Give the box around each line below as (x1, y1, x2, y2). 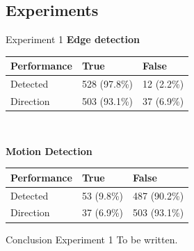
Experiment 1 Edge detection (6, 32, 140, 47)
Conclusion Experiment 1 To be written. (6, 232, 178, 246)
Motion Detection (6, 143, 92, 158)
